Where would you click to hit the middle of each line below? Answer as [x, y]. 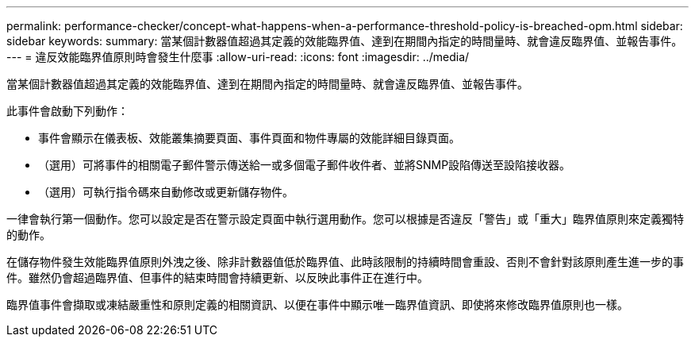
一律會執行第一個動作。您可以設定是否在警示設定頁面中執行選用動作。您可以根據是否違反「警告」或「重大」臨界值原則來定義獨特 [345, 219]
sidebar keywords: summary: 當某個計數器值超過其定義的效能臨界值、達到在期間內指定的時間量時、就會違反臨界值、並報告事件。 [345, 41]
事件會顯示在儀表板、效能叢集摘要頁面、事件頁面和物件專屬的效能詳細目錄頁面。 [249, 138]
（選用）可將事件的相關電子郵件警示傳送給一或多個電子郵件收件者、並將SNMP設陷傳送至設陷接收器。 [305, 165]
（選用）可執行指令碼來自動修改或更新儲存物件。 [166, 192]
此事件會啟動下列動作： [67, 111]
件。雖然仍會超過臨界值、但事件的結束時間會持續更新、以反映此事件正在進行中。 [217, 277]
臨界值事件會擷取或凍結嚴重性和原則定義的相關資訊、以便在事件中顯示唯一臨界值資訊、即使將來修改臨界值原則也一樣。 [317, 304]
